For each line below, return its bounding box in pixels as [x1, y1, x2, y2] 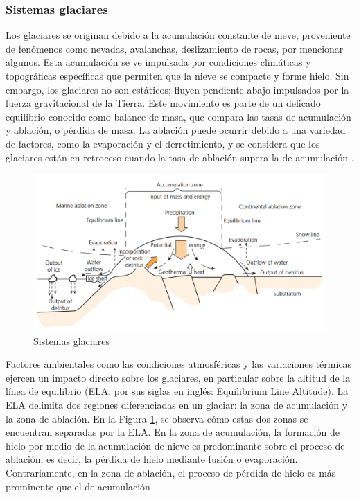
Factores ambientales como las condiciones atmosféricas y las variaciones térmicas [6, 357, 352, 371]
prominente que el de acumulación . [6, 479, 157, 493]
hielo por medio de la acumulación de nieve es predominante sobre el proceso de [6, 438, 345, 452]
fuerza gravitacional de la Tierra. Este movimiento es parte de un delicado [6, 96, 321, 110]
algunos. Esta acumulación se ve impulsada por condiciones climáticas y [6, 55, 311, 69]
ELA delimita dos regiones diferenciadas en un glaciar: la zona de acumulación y [6, 398, 348, 412]
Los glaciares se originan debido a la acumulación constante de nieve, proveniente [6, 28, 351, 42]
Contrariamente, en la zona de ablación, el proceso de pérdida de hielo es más [6, 465, 336, 479]
